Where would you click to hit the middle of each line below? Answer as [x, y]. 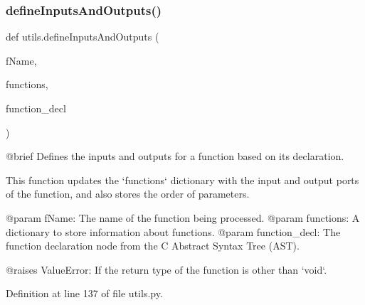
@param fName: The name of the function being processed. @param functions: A [183, 217]
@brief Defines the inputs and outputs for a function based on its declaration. [175, 156]
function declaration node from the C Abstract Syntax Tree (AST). [153, 246]
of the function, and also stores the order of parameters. [128, 194]
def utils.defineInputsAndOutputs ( [83, 37]
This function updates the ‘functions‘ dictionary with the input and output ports [182, 180]
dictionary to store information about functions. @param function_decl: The [173, 231]
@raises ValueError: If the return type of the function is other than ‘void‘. [166, 269]
